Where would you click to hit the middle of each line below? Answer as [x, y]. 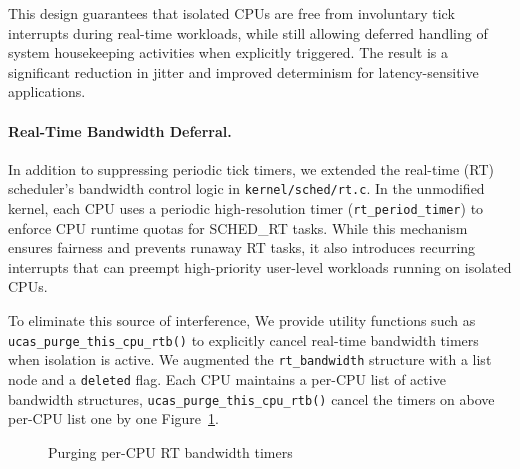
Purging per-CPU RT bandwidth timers [170, 451]
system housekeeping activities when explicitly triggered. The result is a [228, 52]
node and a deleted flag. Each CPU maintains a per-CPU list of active [227, 378]
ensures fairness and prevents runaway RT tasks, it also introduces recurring [242, 247]
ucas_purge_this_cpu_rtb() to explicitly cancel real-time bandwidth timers [243, 339]
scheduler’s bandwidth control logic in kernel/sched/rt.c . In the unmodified [246, 188]
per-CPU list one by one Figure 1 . [113, 418]
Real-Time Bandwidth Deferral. [120, 130]
